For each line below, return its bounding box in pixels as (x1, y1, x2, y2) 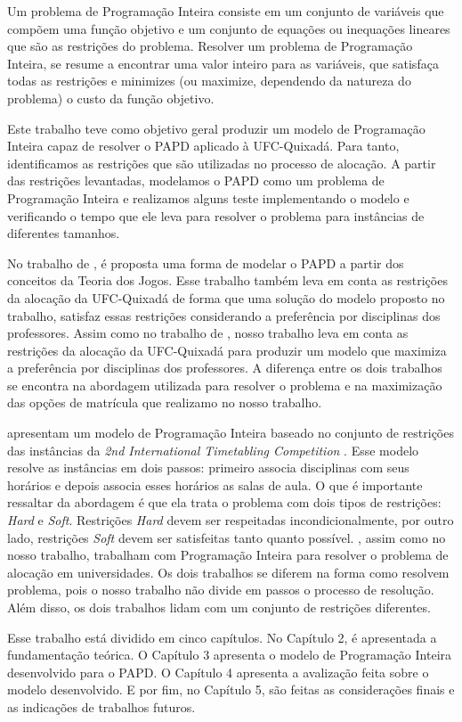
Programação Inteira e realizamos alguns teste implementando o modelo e (7, 188, 409, 207)
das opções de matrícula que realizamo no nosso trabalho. (7, 393, 322, 412)
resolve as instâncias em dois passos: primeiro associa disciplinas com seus (7, 458, 409, 477)
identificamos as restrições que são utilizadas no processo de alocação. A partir (7, 153, 436, 172)
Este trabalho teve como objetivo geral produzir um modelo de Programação (7, 119, 426, 137)
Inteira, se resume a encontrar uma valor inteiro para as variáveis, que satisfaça (7, 53, 439, 72)
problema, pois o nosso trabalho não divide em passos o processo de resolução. (7, 580, 434, 599)
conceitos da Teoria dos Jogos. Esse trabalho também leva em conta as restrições (7, 271, 448, 290)
